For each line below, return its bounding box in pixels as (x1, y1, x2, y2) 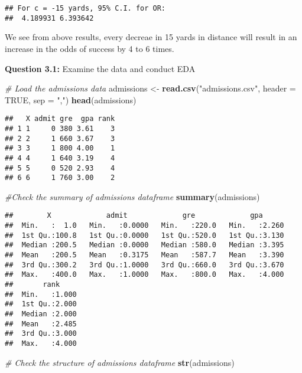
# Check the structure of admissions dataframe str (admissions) (5, 356, 235, 368)
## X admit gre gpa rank (5, 114, 115, 123)
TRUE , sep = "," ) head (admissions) (5, 93, 137, 106)
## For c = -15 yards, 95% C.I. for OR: (5, 4, 166, 12)
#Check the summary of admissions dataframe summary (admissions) (5, 190, 260, 202)
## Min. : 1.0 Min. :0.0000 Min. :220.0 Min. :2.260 (5, 221, 284, 230)
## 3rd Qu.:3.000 (5, 329, 77, 338)
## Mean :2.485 (5, 319, 77, 328)
